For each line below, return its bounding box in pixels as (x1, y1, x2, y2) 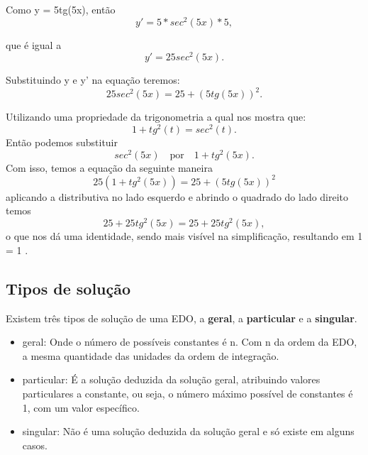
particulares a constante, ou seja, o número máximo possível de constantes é (22, 385, 353, 400)
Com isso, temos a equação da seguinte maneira (6, 160, 213, 175)
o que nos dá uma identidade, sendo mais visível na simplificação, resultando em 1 (6, 229, 363, 243)
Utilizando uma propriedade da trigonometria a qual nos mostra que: (6, 109, 306, 124)
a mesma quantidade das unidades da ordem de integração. (22, 348, 279, 363)
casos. (22, 437, 48, 452)
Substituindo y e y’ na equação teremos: (6, 72, 180, 87)
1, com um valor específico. (22, 400, 140, 415)
